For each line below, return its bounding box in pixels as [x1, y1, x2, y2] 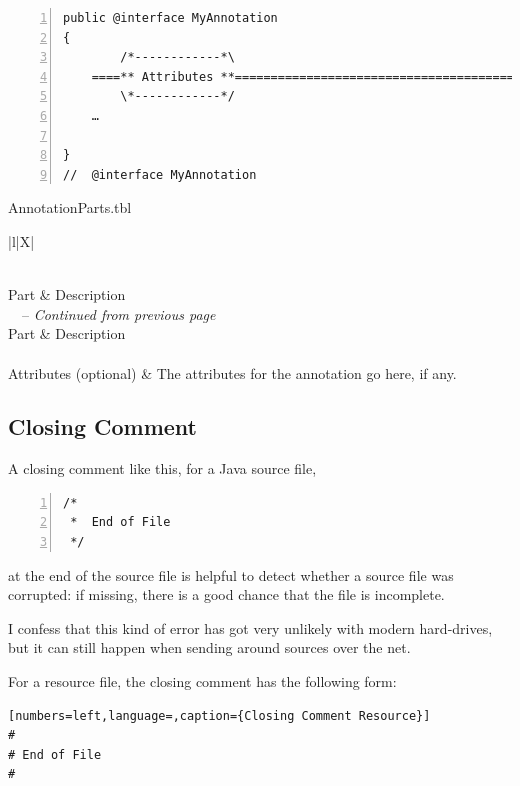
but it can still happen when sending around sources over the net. [8, 637, 411, 658]
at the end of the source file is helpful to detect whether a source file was [8, 564, 454, 585]
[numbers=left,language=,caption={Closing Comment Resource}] [8, 708, 431, 723]
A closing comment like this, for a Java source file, [8, 458, 317, 479]
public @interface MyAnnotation [63, 11, 278, 25]
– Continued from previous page [21, 303, 216, 324]
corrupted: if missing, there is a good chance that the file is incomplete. [8, 584, 445, 605]
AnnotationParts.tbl [8, 197, 132, 218]
